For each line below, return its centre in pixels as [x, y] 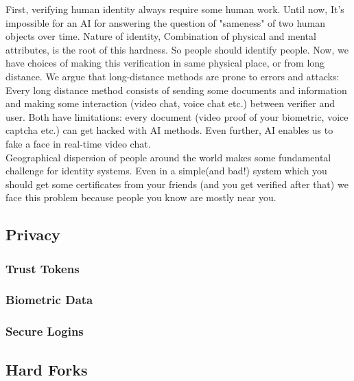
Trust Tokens [43, 268]
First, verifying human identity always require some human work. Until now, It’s [175, 9]
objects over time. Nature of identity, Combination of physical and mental [161, 36]
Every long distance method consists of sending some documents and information [176, 90]
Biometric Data [49, 300]
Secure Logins [45, 331]
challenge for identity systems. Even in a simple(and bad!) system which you [166, 171]
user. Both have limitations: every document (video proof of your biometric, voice [177, 116]
